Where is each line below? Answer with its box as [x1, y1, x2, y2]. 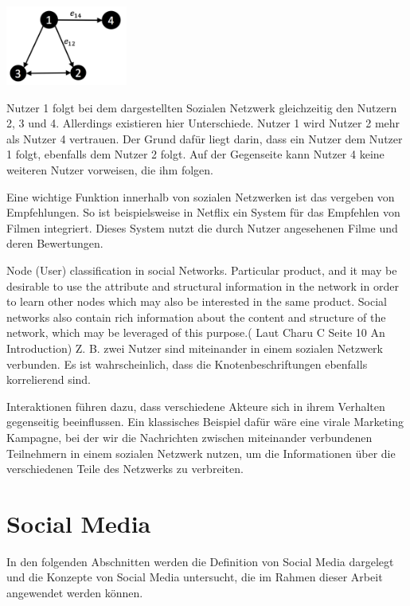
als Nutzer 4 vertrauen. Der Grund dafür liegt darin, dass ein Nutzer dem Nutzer [6, 130, 403, 147]
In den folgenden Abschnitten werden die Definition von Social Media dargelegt [6, 553, 394, 569]
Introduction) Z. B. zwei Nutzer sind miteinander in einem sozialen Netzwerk [6, 339, 383, 356]
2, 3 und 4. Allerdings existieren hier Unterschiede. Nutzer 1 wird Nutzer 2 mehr [6, 115, 400, 131]
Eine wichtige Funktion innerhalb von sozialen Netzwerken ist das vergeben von [6, 188, 395, 205]
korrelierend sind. [6, 371, 91, 388]
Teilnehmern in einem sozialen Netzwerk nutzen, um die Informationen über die [6, 444, 396, 461]
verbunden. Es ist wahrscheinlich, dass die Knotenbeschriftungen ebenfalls [6, 355, 368, 372]
